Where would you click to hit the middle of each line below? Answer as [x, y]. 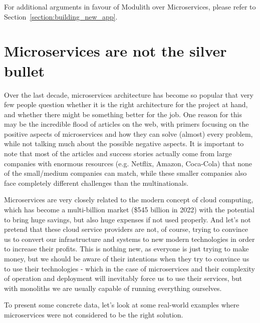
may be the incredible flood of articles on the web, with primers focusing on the [126, 124]
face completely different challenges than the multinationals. [96, 183]
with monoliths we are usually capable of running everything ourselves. [113, 288]
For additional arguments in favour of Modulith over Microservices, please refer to [130, 7]
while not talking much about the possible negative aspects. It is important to [124, 143]
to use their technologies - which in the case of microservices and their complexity [129, 268]
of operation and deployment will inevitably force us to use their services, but [123, 278]
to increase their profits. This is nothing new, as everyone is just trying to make [126, 249]
